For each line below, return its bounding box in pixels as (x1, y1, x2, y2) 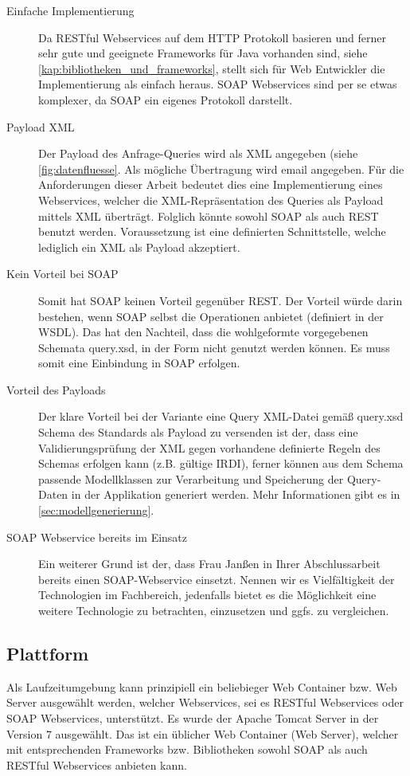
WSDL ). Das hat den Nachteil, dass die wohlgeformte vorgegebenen (38, 323, 369, 340)
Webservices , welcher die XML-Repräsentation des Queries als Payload (38, 191, 384, 208)
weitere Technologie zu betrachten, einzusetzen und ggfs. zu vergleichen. (38, 602, 389, 618)
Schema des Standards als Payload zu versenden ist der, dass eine (38, 424, 358, 441)
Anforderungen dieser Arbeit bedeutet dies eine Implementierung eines (38, 176, 383, 193)
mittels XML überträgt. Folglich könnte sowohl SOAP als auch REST (38, 207, 379, 224)
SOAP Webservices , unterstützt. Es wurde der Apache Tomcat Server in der (6, 709, 379, 726)
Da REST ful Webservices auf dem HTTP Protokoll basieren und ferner (38, 29, 386, 45)
